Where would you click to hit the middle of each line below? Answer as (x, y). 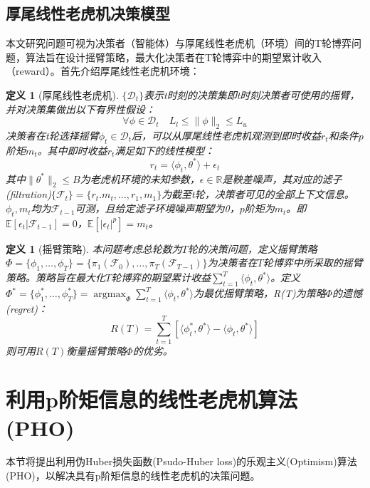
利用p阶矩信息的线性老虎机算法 (152, 399)
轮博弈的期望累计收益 (161, 277)
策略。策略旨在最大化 (55, 277)
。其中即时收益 (72, 150)
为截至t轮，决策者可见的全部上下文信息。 (258, 194)
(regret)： (27, 308)
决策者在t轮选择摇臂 (52, 135)
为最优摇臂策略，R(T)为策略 (260, 293)
